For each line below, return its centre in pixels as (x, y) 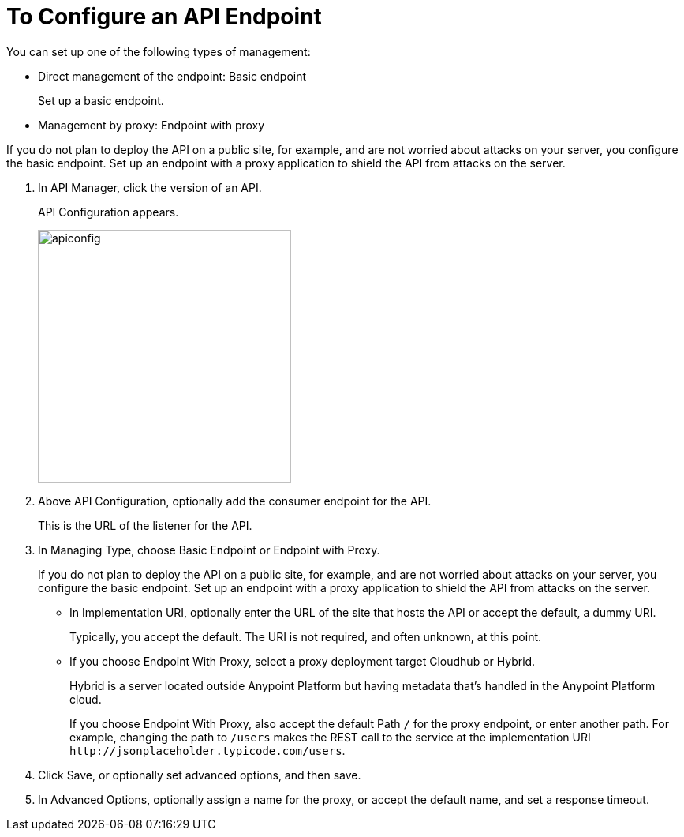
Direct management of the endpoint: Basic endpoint (172, 76)
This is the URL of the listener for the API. (145, 525)
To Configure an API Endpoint (164, 17)
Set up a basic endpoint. (101, 100)
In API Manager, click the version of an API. (150, 187)
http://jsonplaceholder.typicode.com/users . (207, 750)
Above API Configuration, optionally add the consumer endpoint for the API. (235, 501)
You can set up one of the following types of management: (159, 51)
